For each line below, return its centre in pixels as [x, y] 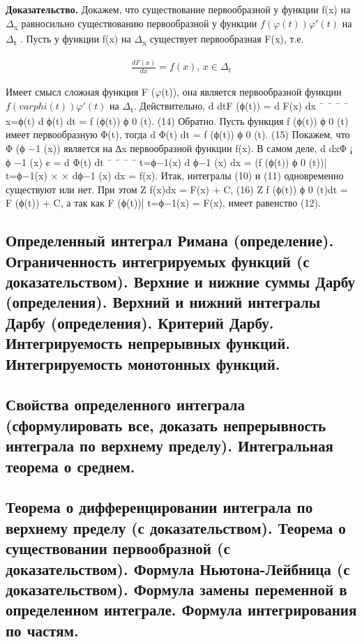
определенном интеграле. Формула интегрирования [181, 610]
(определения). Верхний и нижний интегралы [163, 302]
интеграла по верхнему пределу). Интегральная [169, 446]
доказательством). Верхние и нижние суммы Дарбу [181, 282]
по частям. [42, 630]
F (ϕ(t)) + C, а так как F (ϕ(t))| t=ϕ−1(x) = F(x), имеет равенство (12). [163, 203]
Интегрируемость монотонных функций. [143, 363]
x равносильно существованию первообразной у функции [135, 24]
